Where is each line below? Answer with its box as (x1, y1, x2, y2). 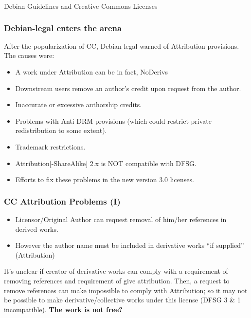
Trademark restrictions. (15, 141, 86, 151)
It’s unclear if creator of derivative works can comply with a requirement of (4, 266, 228, 276)
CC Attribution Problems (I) (4, 195, 121, 207)
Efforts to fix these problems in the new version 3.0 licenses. (15, 174, 194, 185)
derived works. (15, 224, 58, 234)
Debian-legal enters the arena (4, 21, 122, 34)
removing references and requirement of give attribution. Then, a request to (4, 275, 230, 285)
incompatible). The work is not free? (4, 304, 123, 314)
